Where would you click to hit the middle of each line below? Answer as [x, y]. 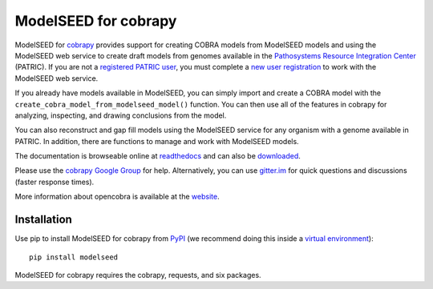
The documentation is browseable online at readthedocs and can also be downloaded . [158, 156]
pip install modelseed [74, 257]
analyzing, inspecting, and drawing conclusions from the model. [121, 115]
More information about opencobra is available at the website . [117, 197]
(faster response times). [55, 182]
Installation [43, 220]
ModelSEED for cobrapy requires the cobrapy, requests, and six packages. [138, 275]
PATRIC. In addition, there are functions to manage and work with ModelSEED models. [157, 141]
